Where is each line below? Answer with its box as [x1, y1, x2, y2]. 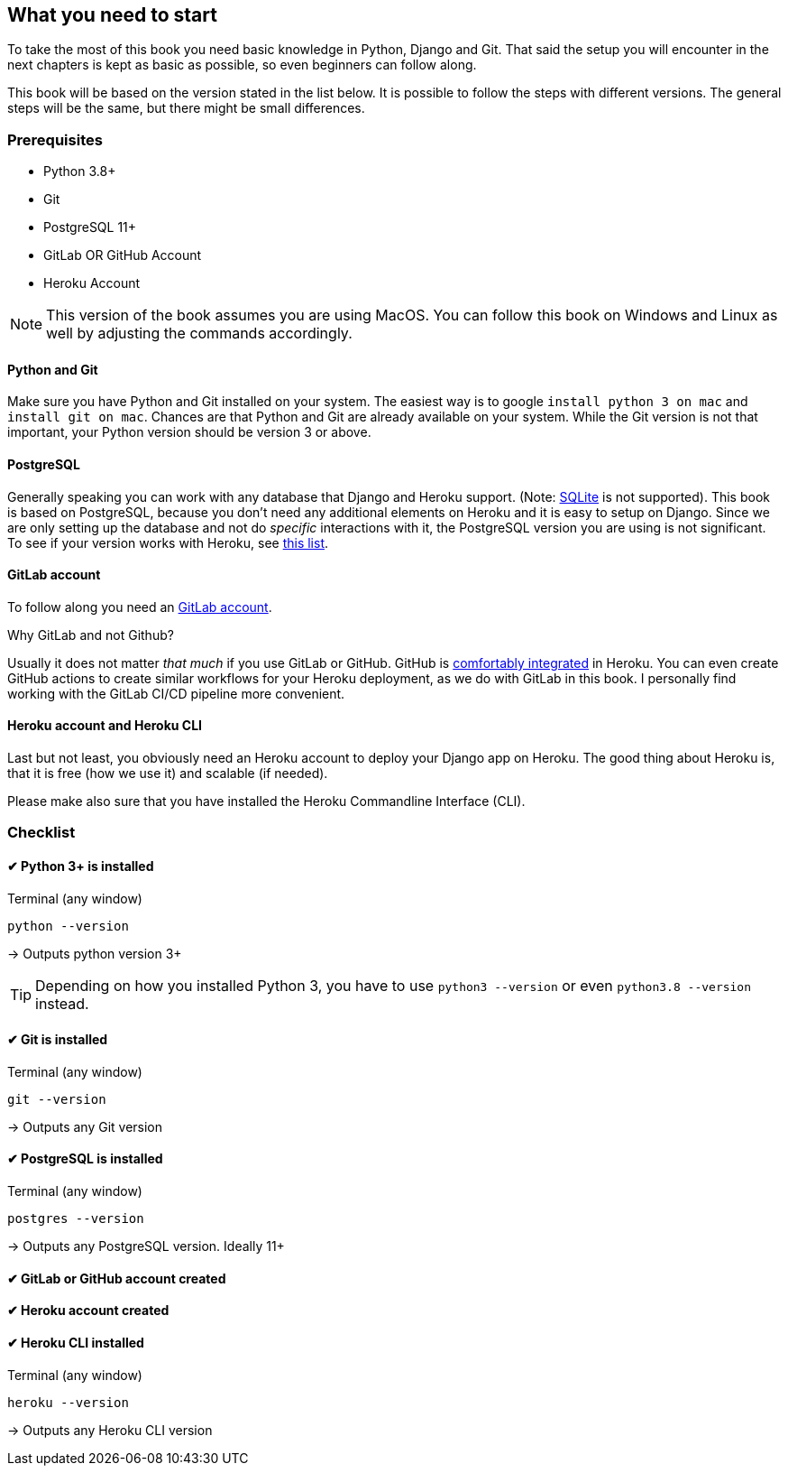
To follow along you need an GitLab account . [7, 598, 272, 615]
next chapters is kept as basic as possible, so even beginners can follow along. [7, 57, 477, 73]
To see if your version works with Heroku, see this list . [7, 534, 329, 551]
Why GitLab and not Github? [7, 626, 174, 643]
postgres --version [7, 1211, 144, 1227]
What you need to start [7, 4, 217, 26]
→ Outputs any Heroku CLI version [7, 1422, 213, 1438]
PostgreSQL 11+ [43, 219, 137, 236]
